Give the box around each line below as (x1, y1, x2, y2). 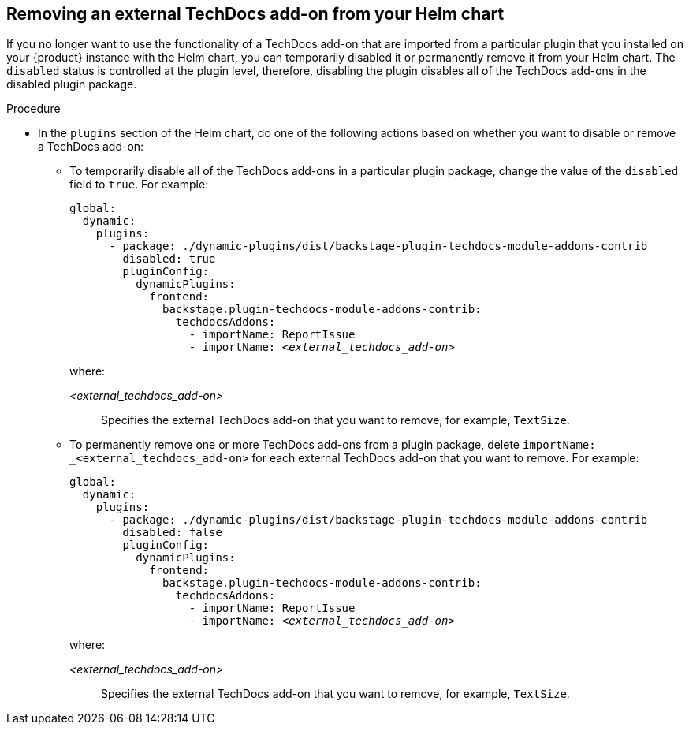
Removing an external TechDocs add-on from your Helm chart (6, 4, 505, 24)
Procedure (6, 102, 61, 116)
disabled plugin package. (6, 77, 137, 91)
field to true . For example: (69, 177, 209, 192)
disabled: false (122, 526, 222, 539)
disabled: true (122, 252, 216, 266)
